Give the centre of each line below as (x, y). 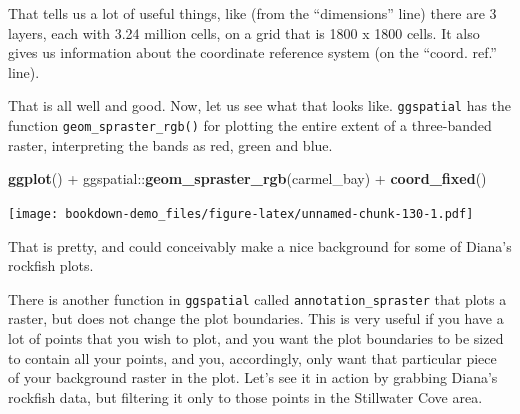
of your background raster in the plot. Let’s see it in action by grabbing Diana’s (253, 377)
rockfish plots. (51, 265)
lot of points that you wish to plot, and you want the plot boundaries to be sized (256, 337)
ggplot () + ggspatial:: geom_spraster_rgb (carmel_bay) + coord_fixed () (247, 178)
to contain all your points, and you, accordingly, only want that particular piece (252, 357)
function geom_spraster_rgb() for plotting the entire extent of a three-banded (250, 125)
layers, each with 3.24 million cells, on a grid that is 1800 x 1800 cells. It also (244, 32)
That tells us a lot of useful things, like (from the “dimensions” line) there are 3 (252, 13)
